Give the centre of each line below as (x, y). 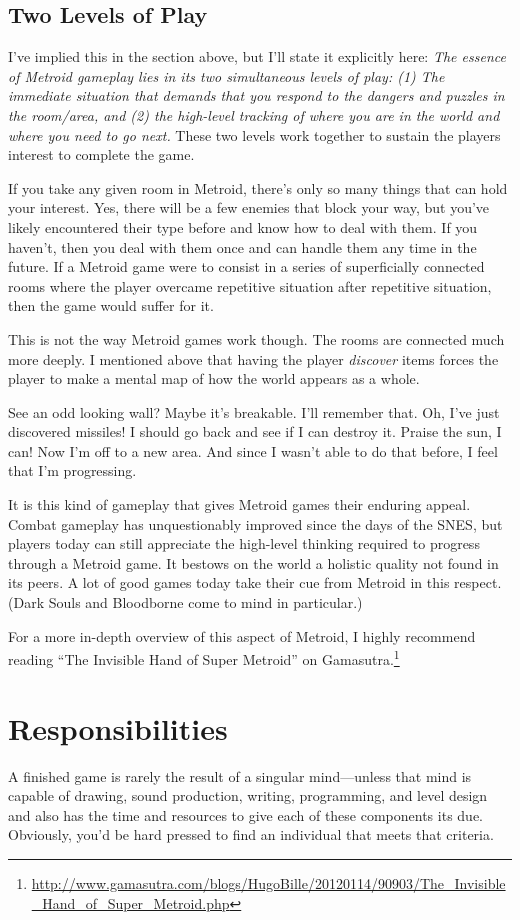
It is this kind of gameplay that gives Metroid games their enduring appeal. (239, 504)
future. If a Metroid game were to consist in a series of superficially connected (246, 266)
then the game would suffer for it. (111, 305)
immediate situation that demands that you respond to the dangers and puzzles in (256, 95)
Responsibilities (118, 727)
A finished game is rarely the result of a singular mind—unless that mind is (240, 775)
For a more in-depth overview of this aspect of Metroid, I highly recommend (242, 635)
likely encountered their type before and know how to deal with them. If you (243, 226)
